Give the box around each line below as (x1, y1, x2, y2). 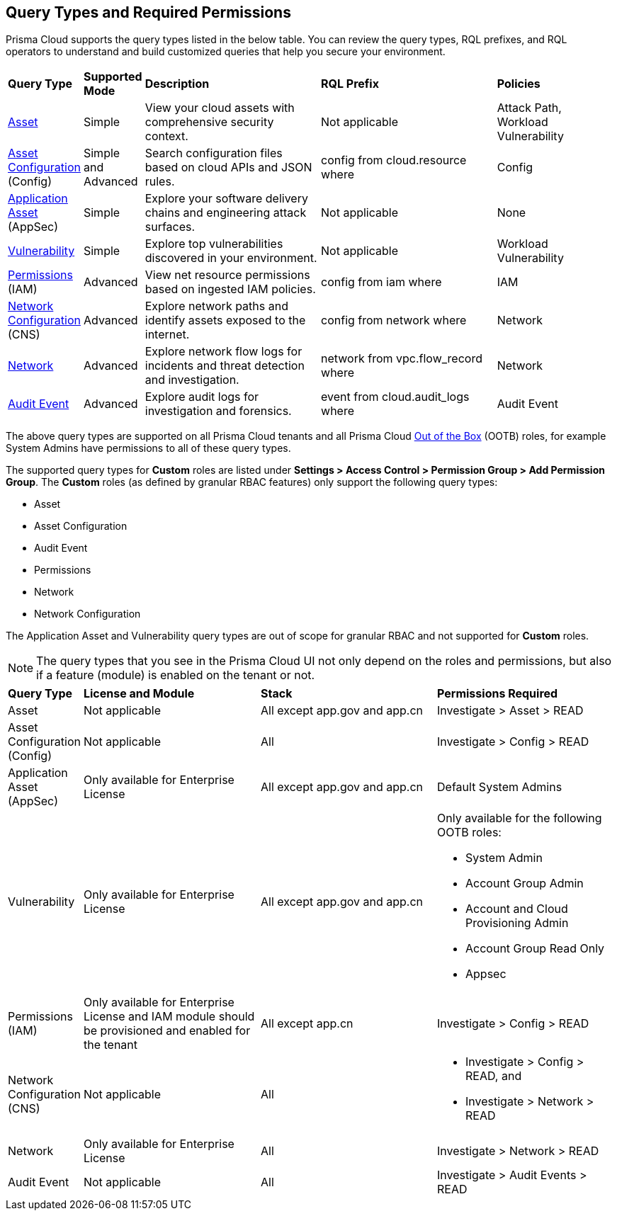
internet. (145, 327, 190, 342)
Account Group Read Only (465, 941, 605, 956)
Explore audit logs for (145, 390, 259, 404)
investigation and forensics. (145, 404, 292, 419)
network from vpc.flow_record (321, 351, 482, 366)
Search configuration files (145, 146, 283, 161)
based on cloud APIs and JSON (145, 160, 312, 175)
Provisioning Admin (465, 916, 569, 931)
